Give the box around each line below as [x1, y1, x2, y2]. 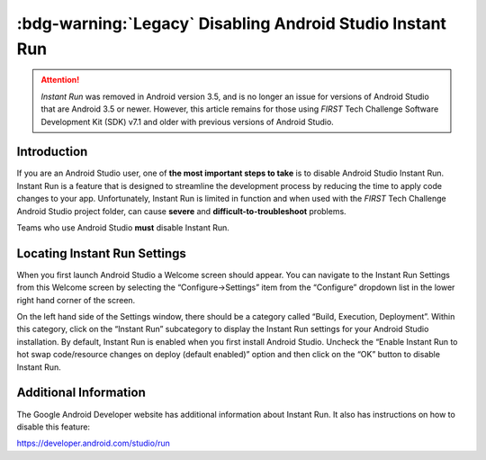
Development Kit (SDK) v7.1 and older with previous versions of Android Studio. [40, 116, 335, 127]
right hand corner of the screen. [16, 294, 136, 305]
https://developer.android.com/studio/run [16, 437, 170, 449]
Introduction [16, 144, 88, 159]
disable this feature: [16, 421, 90, 432]
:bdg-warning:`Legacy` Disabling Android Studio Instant [16, 14, 447, 33]
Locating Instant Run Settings [16, 246, 186, 261]
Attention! [40, 75, 80, 86]
